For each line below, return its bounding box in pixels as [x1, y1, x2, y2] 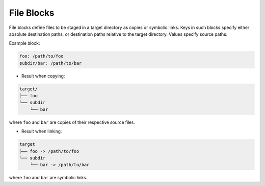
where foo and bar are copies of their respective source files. [9, 119, 135, 125]
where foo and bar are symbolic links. [9, 175, 88, 181]
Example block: [9, 40, 40, 46]
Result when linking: [21, 128, 62, 134]
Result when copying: [21, 73, 65, 79]
